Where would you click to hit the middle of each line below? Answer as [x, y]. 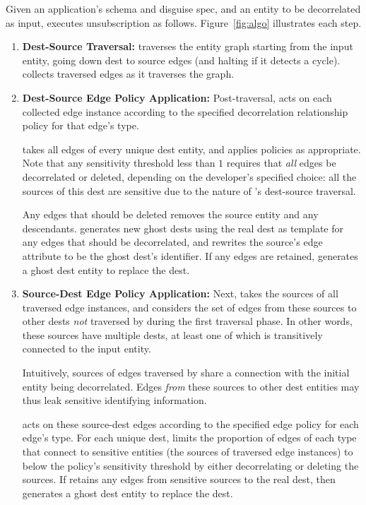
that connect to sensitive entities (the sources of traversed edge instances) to [188, 452]
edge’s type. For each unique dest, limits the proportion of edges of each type [189, 438]
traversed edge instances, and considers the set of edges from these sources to [189, 307]
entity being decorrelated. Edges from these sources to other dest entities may [191, 386]
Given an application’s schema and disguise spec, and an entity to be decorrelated [183, 8]
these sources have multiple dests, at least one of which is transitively [172, 334]
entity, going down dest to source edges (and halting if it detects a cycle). [181, 60]
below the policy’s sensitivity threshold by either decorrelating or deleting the [190, 465]
